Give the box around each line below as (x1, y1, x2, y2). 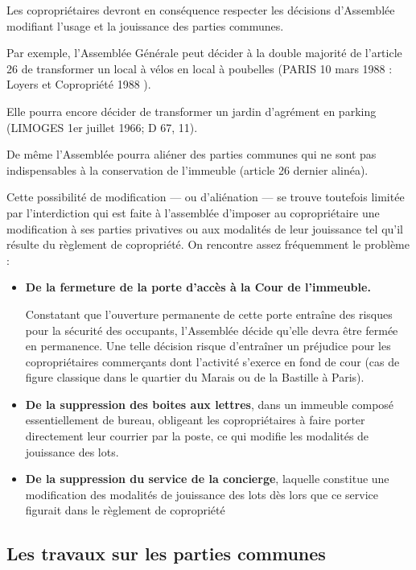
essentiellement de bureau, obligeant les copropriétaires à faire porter (25, 411, 365, 428)
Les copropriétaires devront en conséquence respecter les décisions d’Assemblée (6, 2, 395, 18)
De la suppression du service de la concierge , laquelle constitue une (25, 470, 389, 487)
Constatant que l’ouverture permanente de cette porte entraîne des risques (25, 305, 393, 322)
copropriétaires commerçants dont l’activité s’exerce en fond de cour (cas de (25, 353, 400, 370)
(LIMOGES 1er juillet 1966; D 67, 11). (6, 118, 198, 135)
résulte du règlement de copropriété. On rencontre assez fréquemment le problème (6, 236, 410, 253)
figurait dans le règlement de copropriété (25, 502, 225, 518)
